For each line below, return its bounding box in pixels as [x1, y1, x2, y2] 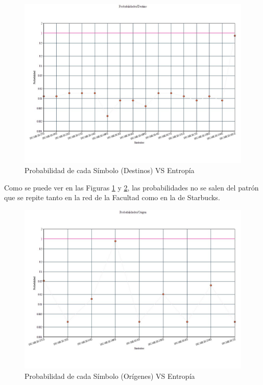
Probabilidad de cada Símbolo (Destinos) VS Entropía [25, 164, 195, 175]
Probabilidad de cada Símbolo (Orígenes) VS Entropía [25, 370, 195, 381]
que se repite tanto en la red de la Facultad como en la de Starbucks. [4, 192, 220, 203]
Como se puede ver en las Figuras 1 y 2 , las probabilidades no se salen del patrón [4, 182, 259, 192]
